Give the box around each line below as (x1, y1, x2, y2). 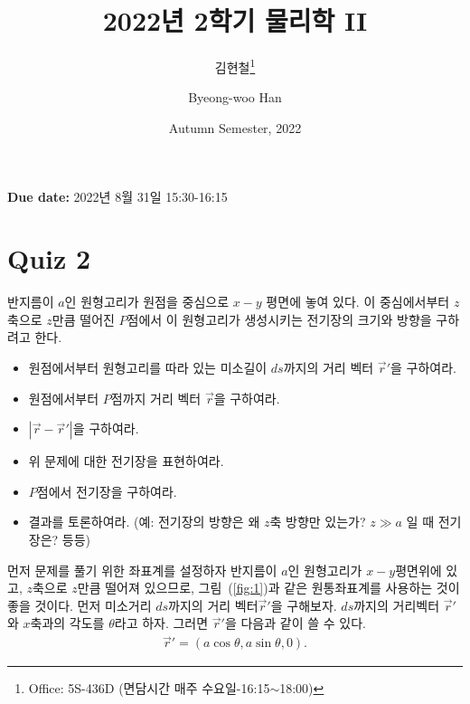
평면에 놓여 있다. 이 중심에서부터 (266, 292, 450, 311)
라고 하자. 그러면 (114, 614, 209, 633)
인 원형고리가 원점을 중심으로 (64, 292, 230, 311)
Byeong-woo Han (188, 88, 282, 107)
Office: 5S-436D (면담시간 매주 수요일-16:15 (28, 679, 270, 698)
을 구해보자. (270, 595, 337, 614)
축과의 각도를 (30, 614, 105, 633)
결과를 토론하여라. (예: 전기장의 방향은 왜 (28, 512, 260, 531)
